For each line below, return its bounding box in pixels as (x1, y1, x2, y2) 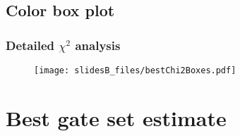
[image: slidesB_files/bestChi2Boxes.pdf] (34, 66, 236, 75)
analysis (75, 36, 121, 54)
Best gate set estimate (6, 103, 227, 132)
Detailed (6, 36, 55, 54)
